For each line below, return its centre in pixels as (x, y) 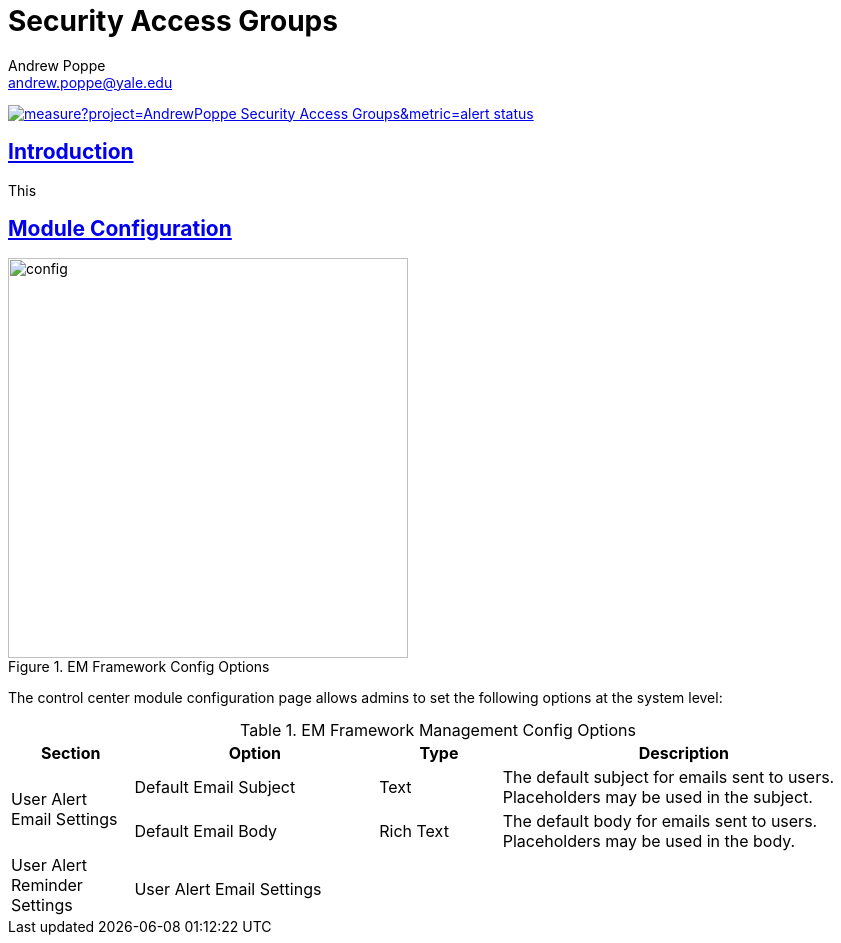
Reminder (47, 885)
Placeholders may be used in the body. (649, 841)
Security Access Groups (173, 21)
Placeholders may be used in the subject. (657, 797)
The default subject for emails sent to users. (668, 777)
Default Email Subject (215, 787)
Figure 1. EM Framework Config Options (139, 667)
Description (684, 753)
